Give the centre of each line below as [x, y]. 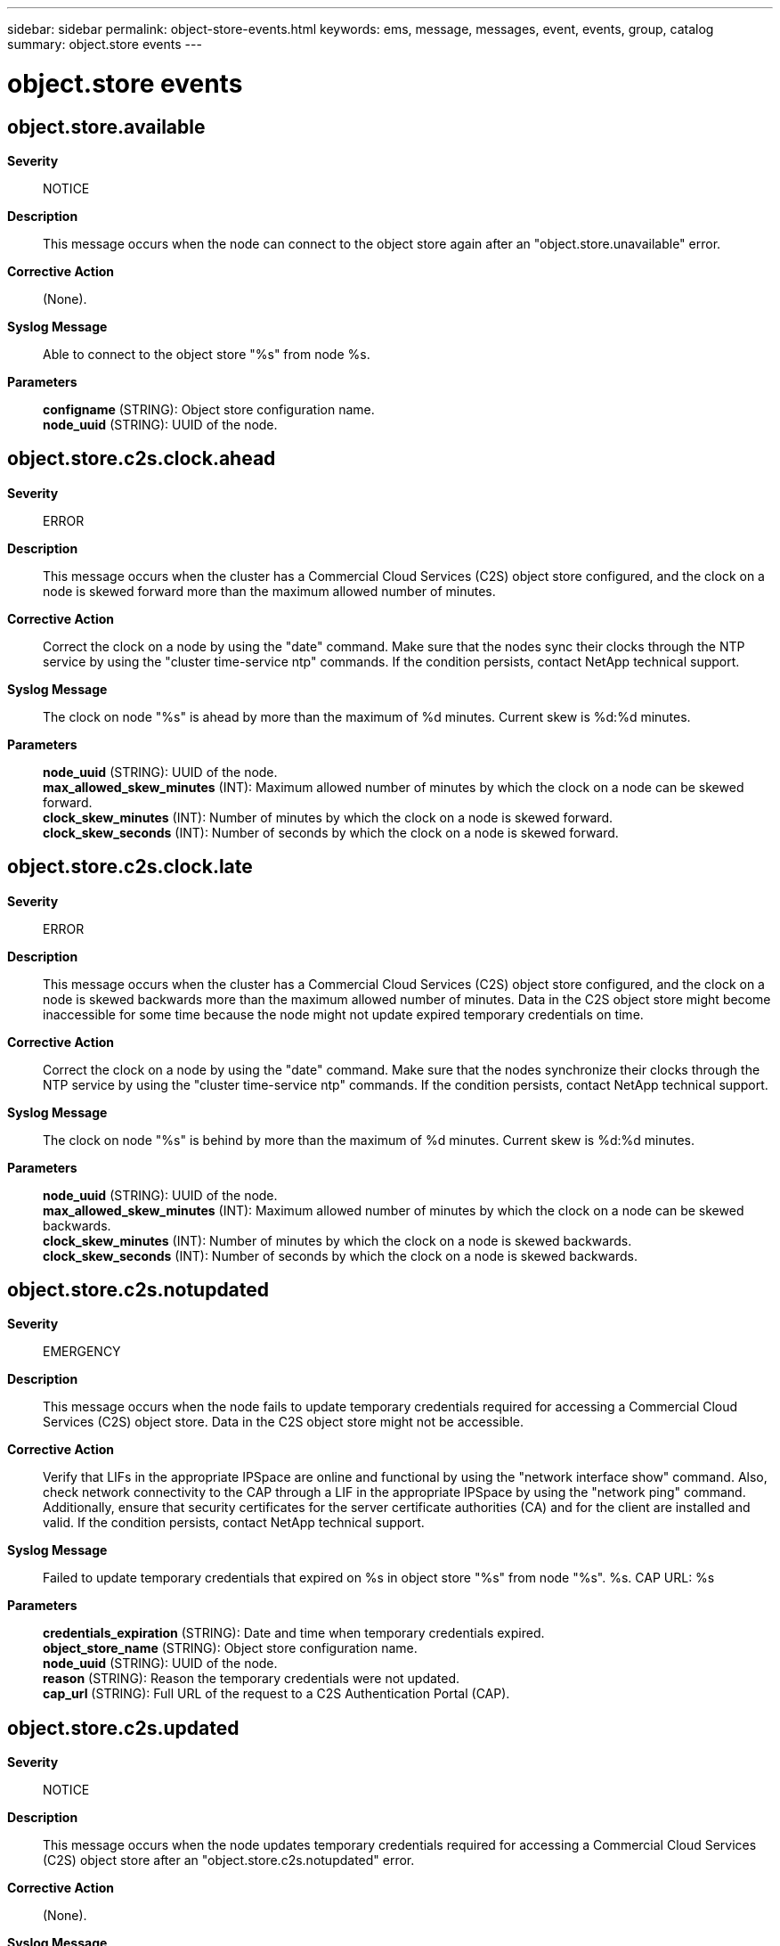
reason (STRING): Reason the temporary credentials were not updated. [252, 1679]
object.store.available [106, 127]
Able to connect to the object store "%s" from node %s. [207, 354]
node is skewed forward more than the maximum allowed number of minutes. [269, 591]
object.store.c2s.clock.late [130, 867]
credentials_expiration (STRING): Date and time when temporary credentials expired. [294, 1633]
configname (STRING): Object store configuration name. [209, 409]
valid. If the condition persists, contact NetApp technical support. [234, 1523]
